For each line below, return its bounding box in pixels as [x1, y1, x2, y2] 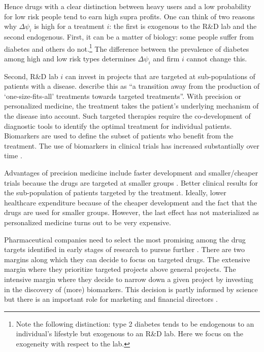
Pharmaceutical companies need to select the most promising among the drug [4, 234, 246, 244]
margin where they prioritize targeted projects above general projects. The [4, 264, 236, 274]
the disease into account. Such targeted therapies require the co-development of [4, 111, 251, 121]
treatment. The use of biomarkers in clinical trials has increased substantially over [4, 140, 259, 151]
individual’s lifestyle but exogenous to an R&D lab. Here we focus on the [16, 328, 243, 339]
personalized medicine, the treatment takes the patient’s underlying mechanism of [4, 100, 259, 111]
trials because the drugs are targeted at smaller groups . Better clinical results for [4, 177, 258, 188]
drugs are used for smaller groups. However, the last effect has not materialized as [4, 207, 259, 218]
